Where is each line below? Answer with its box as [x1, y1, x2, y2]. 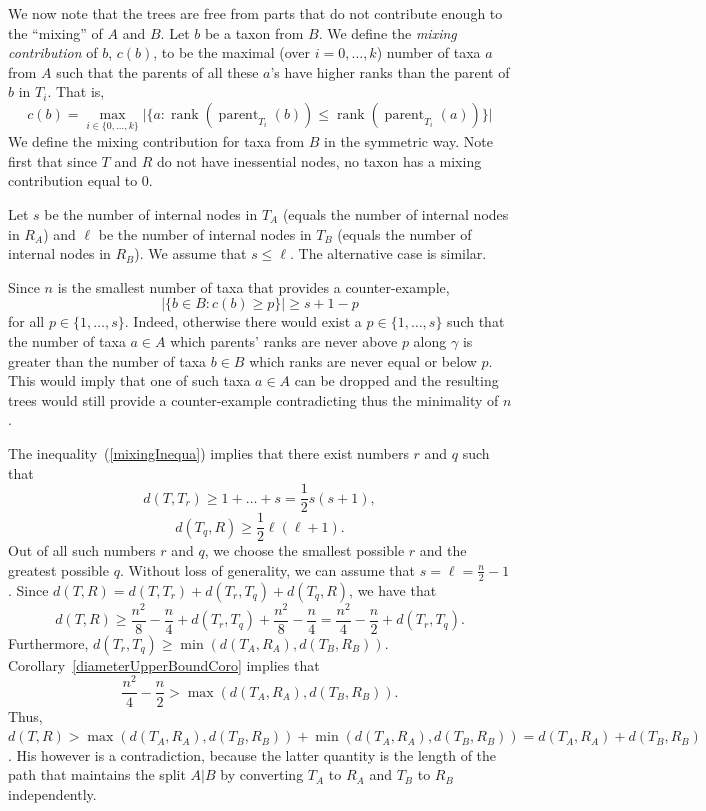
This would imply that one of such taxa [8, 370, 251, 391]
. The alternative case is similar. [289, 243, 487, 264]
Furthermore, [8, 632, 89, 653]
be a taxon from [204, 22, 304, 43]
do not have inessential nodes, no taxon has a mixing [156, 150, 482, 171]
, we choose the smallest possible [204, 540, 405, 561]
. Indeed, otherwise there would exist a [124, 311, 362, 332]
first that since [8, 150, 97, 171]
